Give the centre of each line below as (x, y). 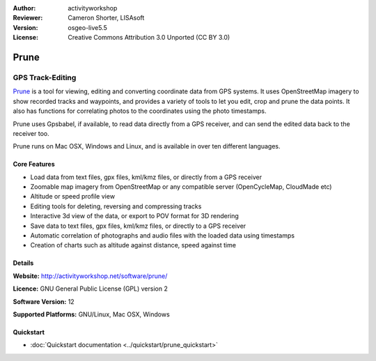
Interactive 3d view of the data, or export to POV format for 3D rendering (135, 216)
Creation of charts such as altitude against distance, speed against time (133, 245)
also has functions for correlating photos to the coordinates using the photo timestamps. (140, 111)
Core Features (34, 164)
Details (23, 263)
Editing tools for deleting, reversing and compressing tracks (116, 206)
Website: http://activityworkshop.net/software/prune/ (90, 276)
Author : (24, 8)
